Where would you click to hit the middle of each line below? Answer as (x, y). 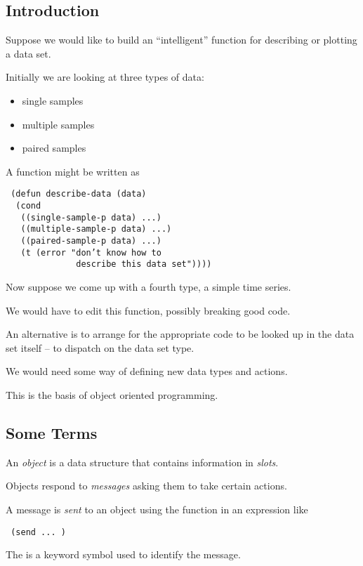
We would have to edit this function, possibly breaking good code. (148, 310)
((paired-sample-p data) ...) (91, 241)
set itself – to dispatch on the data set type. (100, 347)
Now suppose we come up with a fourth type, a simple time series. (148, 286)
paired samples (54, 148)
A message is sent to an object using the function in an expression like (157, 509)
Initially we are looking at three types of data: (105, 77)
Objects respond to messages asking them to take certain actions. (146, 486)
